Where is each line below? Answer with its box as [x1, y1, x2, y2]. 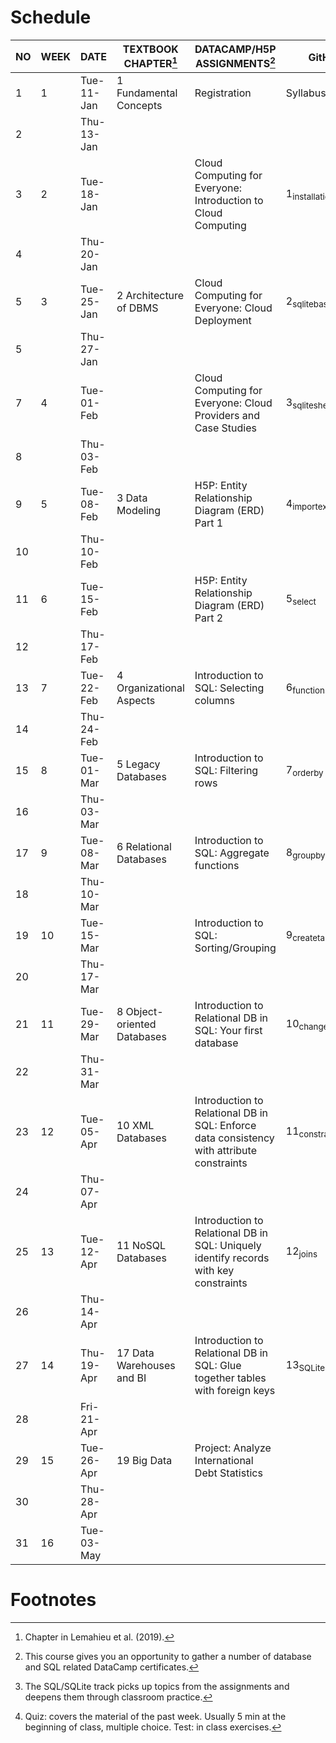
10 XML [116, 1119, 155, 1133]
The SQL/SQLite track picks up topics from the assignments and [24, 1681, 290, 1693]
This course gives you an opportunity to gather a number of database [24, 1651, 312, 1663]
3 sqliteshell [285, 395, 332, 411]
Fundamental [116, 86, 178, 100]
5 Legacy [116, 757, 161, 771]
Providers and [194, 409, 261, 423]
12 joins [285, 1244, 318, 1260]
